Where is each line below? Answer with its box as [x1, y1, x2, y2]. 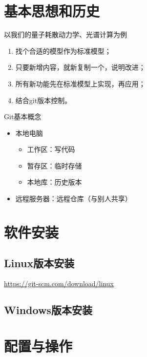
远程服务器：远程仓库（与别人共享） [15, 193, 132, 204]
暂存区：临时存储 [27, 160, 82, 170]
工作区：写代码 [27, 144, 75, 154]
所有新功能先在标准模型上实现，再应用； [15, 78, 146, 88]
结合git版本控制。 [15, 95, 72, 105]
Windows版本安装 [4, 302, 92, 317]
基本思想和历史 [4, 1, 100, 21]
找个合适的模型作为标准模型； [15, 45, 111, 56]
